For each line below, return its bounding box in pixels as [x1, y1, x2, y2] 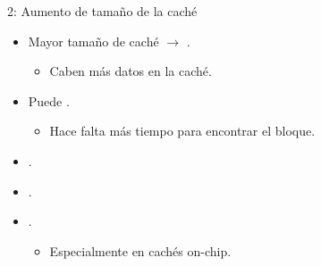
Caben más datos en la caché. [49, 62, 212, 80]
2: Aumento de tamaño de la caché [7, 2, 198, 20]
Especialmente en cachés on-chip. [49, 241, 232, 260]
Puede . [28, 91, 70, 110]
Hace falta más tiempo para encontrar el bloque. [49, 121, 316, 140]
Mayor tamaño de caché [28, 31, 159, 50]
